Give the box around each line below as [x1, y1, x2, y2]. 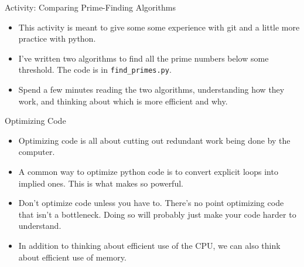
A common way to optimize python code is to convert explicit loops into [18, 165, 278, 177]
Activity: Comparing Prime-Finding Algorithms [5, 1, 176, 13]
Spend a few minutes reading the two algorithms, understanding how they [18, 83, 285, 96]
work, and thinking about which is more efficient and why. [18, 94, 228, 107]
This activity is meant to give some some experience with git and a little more [18, 21, 300, 33]
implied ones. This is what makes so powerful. [18, 177, 183, 189]
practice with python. [18, 32, 96, 45]
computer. [18, 146, 55, 158]
